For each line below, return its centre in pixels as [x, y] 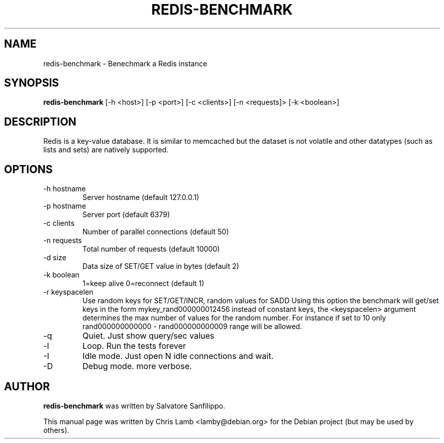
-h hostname [65, 189]
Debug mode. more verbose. [137, 366]
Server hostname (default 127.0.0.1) [141, 197]
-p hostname [65, 206]
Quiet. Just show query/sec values [148, 336]
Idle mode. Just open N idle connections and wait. [178, 356]
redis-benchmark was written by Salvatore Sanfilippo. [134, 406]
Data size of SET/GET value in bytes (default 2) [161, 266]
